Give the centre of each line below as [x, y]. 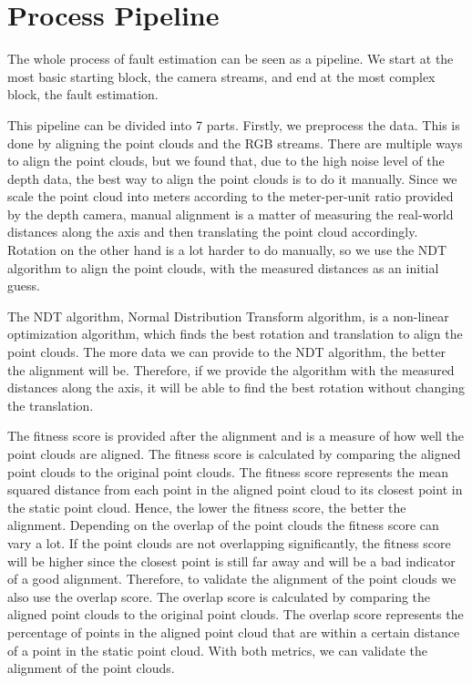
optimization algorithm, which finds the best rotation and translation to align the [235, 334]
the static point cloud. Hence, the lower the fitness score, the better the [207, 507]
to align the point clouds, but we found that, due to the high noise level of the [226, 161]
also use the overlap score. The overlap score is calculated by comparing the [219, 596]
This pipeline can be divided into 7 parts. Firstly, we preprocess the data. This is [234, 124]
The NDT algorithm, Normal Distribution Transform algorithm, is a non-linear [228, 316]
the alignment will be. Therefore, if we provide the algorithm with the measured [231, 369]
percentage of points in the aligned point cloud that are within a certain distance [234, 632]
